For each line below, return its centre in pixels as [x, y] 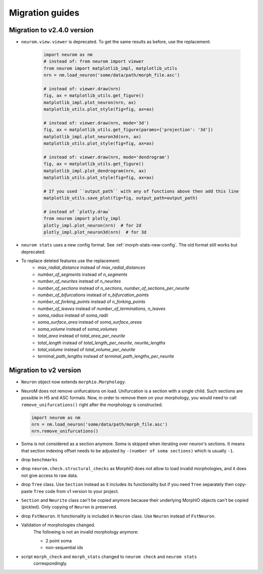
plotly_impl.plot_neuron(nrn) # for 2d [92, 225]
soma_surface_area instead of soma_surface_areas [90, 322]
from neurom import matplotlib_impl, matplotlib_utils [110, 68]
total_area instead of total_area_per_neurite [82, 336]
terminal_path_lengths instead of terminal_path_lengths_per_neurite [106, 356]
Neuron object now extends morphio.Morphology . [74, 382]
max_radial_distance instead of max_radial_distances [92, 267]
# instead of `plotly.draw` [77, 212]
